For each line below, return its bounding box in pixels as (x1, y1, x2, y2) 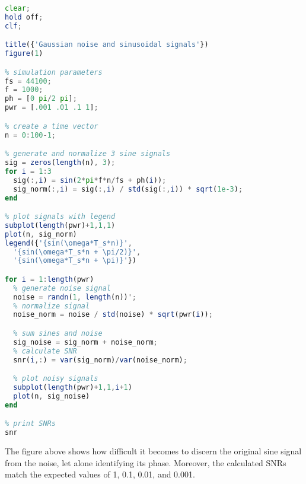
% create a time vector (5, 122, 98, 130)
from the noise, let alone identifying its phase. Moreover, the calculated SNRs (5, 456, 286, 469)
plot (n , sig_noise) (13, 391, 90, 400)
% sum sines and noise (13, 329, 103, 337)
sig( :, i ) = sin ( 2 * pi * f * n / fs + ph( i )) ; (13, 176, 167, 184)
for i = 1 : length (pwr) (5, 275, 94, 284)
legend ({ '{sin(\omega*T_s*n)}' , (5, 238, 132, 247)
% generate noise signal (13, 284, 111, 292)
